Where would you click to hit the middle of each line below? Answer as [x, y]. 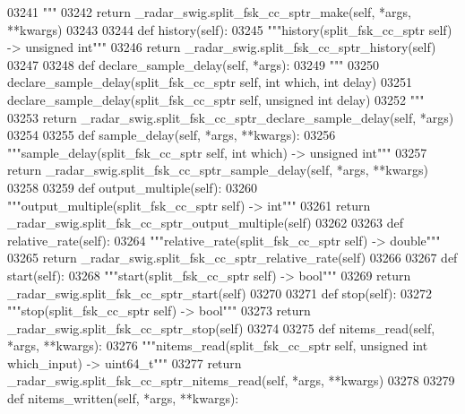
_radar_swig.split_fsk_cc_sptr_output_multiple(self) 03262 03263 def [205, 223]
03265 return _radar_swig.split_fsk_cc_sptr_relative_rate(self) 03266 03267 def [232, 258]
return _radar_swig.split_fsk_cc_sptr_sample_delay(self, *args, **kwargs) [218, 170]
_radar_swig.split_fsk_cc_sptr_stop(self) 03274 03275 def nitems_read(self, [221, 328]
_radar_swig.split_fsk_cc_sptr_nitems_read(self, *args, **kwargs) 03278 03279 [231, 380]
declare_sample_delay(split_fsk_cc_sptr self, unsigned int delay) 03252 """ [216, 99]
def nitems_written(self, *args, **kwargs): [123, 398]
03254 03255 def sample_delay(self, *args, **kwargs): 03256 [172, 135]
